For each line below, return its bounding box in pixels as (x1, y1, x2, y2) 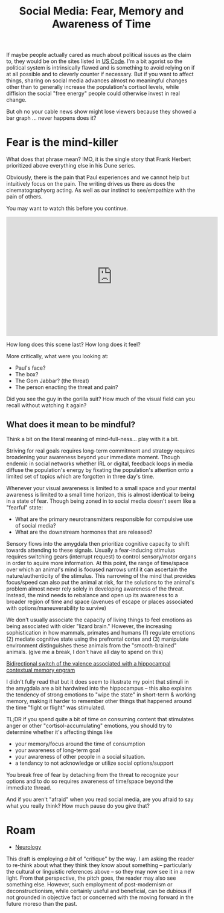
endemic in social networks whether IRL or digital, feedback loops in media (6, 460, 193, 467)
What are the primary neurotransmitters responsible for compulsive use (14, 515, 193, 523)
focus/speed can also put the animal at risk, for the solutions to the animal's (6, 578, 195, 586)
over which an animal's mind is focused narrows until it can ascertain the (6, 566, 188, 573)
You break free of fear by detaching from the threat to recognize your (6, 771, 179, 778)
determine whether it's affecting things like (6, 728, 113, 736)
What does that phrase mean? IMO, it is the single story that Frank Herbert (6, 155, 191, 163)
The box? (14, 371, 39, 378)
